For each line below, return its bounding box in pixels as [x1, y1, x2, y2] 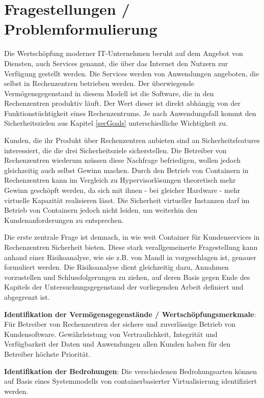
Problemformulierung [4, 18, 157, 39]
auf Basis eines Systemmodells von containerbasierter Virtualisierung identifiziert [4, 376, 257, 386]
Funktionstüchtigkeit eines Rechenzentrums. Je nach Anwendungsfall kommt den [4, 107, 256, 118]
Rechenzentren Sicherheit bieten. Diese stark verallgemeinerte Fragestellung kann [4, 242, 258, 252]
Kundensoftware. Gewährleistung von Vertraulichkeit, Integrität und [4, 328, 218, 339]
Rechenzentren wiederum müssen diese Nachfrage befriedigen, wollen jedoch [4, 155, 241, 165]
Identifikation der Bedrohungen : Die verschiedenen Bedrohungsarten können [4, 365, 257, 376]
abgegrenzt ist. [4, 291, 50, 302]
